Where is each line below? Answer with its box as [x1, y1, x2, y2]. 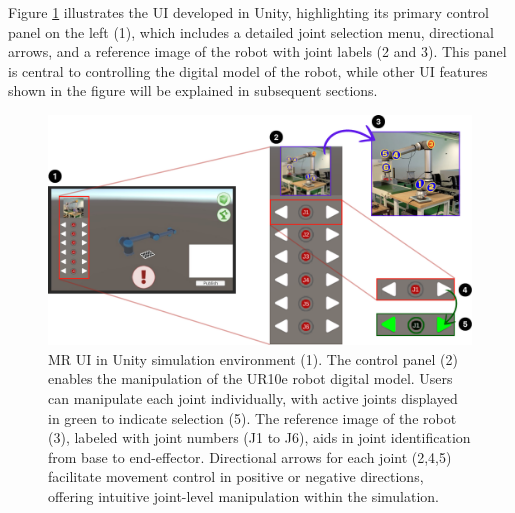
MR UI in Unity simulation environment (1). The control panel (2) [48, 348, 458, 369]
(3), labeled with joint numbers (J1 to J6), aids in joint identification [48, 427, 471, 448]
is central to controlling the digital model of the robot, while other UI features [8, 60, 488, 81]
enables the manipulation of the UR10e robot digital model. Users [48, 368, 453, 389]
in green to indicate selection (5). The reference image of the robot [48, 407, 457, 428]
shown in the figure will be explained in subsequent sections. [8, 80, 378, 101]
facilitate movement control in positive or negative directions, [48, 466, 424, 487]
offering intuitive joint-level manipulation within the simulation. [48, 485, 440, 506]
